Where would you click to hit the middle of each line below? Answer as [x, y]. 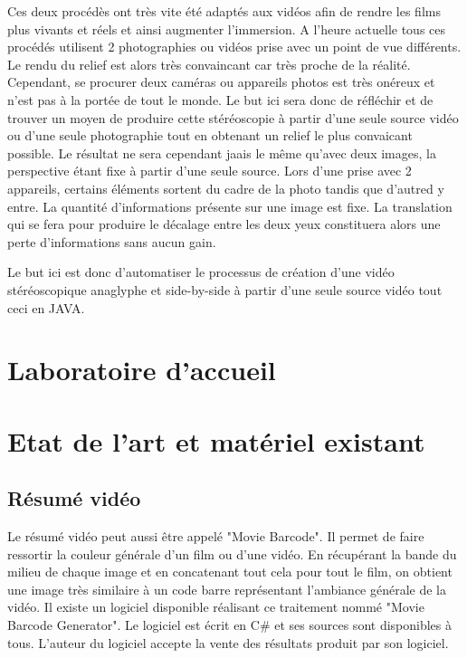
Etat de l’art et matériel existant [216, 440]
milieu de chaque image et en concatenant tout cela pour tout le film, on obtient [230, 572]
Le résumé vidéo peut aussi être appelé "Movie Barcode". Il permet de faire [216, 536]
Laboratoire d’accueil [142, 370]
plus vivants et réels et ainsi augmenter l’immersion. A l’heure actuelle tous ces [227, 29]
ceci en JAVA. [46, 307]
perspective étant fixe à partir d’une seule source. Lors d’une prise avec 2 [210, 171]
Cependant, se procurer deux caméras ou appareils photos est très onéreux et [221, 82]
